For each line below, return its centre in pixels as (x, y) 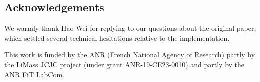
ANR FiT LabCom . (34, 74)
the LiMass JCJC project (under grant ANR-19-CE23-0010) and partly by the (124, 64)
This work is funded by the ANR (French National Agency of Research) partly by (130, 54)
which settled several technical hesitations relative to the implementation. (117, 38)
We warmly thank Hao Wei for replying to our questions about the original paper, (130, 28)
